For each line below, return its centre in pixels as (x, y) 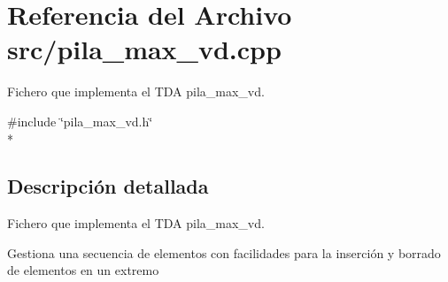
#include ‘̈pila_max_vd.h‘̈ (80, 121)
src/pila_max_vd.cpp (144, 49)
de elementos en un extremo (83, 270)
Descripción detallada (108, 186)
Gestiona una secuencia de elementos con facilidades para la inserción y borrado (224, 252)
